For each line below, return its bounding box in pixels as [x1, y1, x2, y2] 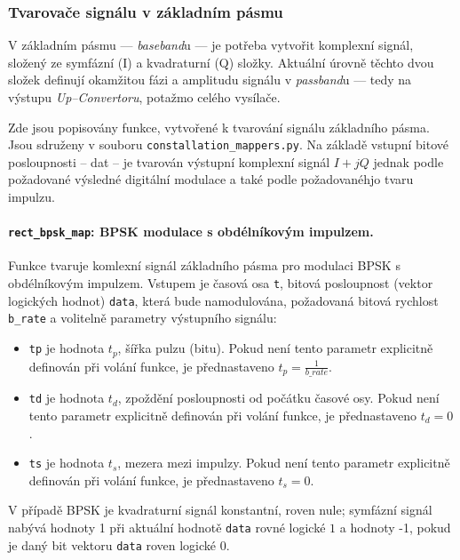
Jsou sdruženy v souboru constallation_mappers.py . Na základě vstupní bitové [8, 135, 448, 154]
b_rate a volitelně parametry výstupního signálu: [8, 308, 277, 327]
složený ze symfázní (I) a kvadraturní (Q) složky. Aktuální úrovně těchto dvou [8, 52, 434, 71]
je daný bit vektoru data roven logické [8, 535, 217, 554]
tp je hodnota [28, 339, 105, 357]
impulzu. [8, 188, 55, 206]
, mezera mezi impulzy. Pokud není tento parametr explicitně [117, 453, 450, 472]
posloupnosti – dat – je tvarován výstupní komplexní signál [8, 152, 330, 171]
